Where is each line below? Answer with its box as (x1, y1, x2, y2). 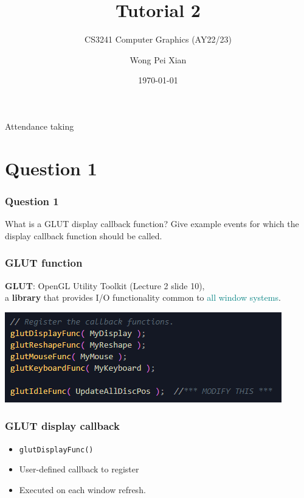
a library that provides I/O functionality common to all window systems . (5, 291, 281, 304)
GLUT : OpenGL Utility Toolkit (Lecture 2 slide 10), (5, 279, 205, 292)
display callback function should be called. (5, 229, 162, 242)
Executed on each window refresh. (19, 483, 146, 496)
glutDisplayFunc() (19, 445, 94, 454)
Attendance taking (5, 119, 74, 132)
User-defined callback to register (19, 463, 139, 475)
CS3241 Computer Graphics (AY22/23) (85, 33, 232, 46)
